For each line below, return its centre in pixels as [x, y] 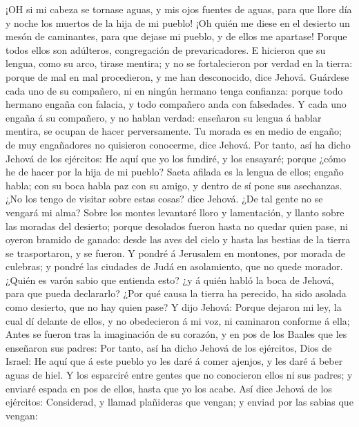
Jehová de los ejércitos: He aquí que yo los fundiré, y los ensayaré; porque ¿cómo [176, 158]
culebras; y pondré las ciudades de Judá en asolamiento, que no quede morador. [174, 266]
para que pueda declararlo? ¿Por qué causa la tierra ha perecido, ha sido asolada [176, 293]
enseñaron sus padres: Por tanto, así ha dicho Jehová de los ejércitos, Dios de [169, 347]
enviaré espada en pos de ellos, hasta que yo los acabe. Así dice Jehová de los [169, 388]
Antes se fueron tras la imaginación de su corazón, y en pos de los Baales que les [176, 334]
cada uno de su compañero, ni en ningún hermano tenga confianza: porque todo [174, 90]
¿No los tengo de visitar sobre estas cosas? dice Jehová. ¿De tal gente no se [164, 199]
